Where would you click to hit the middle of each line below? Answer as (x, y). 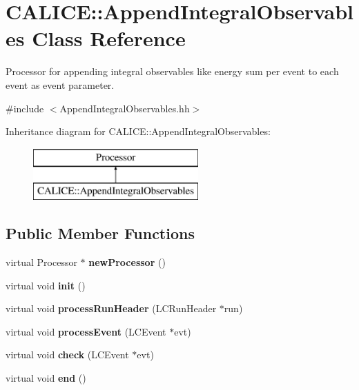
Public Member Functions (100, 233)
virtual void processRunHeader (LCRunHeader (111, 308)
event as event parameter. (60, 84)
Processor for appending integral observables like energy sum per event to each (172, 71)
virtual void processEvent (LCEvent (86, 331)
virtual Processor (41, 262)
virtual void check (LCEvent (67, 355)
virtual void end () (46, 378)
